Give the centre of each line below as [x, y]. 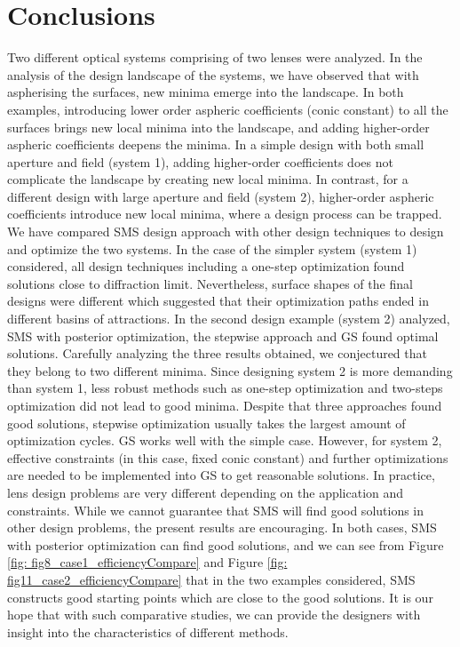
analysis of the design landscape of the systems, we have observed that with [213, 74]
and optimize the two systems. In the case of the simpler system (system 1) [212, 248]
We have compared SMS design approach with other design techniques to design [226, 232]
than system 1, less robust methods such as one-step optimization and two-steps [225, 388]
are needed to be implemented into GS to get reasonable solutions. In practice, [221, 475]
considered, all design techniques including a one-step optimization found [206, 266]
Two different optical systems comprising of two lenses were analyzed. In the [215, 57]
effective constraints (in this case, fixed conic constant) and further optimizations [228, 457]
